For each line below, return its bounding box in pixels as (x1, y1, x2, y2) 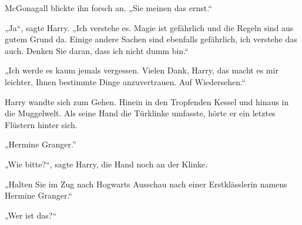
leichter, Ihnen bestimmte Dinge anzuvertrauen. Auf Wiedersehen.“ (5, 75, 246, 88)
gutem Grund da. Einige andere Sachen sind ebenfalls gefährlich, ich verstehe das (5, 33, 297, 45)
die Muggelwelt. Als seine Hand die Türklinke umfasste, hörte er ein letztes (5, 107, 276, 119)
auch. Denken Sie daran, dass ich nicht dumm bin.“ (5, 44, 189, 56)
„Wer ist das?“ (5, 209, 57, 221)
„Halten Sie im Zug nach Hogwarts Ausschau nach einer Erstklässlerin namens (5, 177, 287, 190)
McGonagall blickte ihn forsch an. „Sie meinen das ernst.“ (5, 2, 212, 14)
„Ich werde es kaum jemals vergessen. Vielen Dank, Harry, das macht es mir (5, 64, 278, 76)
